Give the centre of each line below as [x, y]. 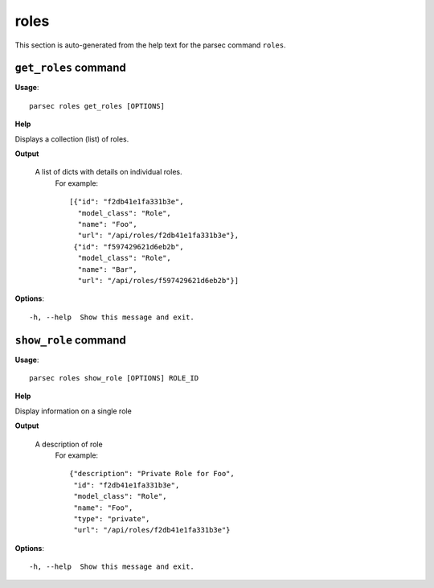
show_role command [70, 340]
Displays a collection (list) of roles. [72, 139]
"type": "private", [112, 518]
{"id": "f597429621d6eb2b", [129, 247]
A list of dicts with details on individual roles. [108, 172]
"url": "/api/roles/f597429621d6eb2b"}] [158, 280]
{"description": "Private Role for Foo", [152, 474]
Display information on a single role [73, 411]
